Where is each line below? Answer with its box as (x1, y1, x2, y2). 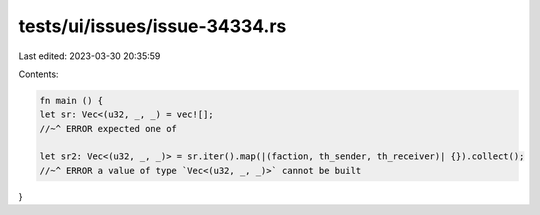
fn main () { (39, 95, 104, 106)
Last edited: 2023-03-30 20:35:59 (18, 50, 161, 62)
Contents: (18, 68, 59, 80)
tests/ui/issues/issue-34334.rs (18, 15, 287, 37)
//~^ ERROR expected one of (39, 123, 177, 134)
